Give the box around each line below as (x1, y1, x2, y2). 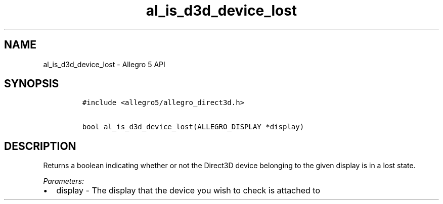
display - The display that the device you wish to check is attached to (56, 185, 321, 196)
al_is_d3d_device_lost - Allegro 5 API (43, 60, 165, 69)
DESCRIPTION (4, 139, 76, 152)
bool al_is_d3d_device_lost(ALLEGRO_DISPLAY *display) (82, 123, 304, 131)
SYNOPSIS (4, 77, 59, 90)
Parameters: (43, 177, 84, 186)
